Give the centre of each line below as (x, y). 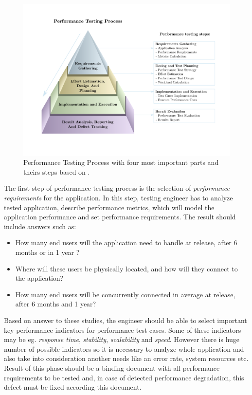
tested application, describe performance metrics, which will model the (109, 207)
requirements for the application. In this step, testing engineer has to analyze (118, 198)
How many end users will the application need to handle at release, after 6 (126, 242)
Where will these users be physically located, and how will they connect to (126, 268)
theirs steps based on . (57, 171)
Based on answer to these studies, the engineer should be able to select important (126, 320)
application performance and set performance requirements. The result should (120, 217)
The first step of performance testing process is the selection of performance (117, 188)
